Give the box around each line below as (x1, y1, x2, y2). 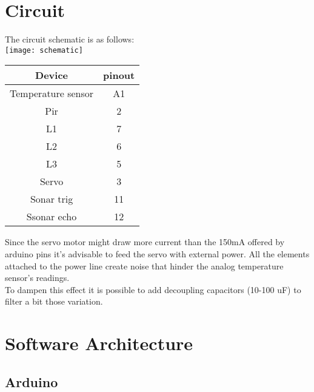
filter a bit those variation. (5, 295, 103, 308)
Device (35, 68, 68, 83)
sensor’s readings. (5, 271, 70, 284)
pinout (103, 68, 135, 83)
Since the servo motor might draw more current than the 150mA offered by (5, 235, 285, 248)
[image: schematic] (5, 46, 83, 55)
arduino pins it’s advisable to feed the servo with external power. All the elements (5, 247, 310, 260)
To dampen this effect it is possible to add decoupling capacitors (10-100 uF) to (5, 283, 301, 296)
